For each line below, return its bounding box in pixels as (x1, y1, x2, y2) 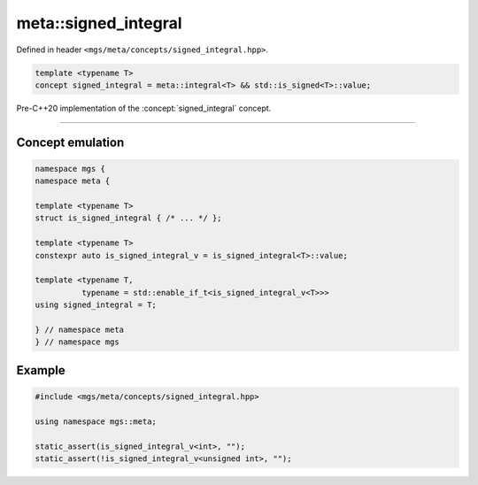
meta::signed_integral (16, 13, 182, 33)
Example (16, 363, 66, 378)
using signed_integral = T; (35, 300, 157, 310)
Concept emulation (16, 135, 125, 150)
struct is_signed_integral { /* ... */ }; (35, 213, 222, 223)
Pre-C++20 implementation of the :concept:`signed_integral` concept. (16, 103, 272, 113)
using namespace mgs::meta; (35, 416, 157, 427)
